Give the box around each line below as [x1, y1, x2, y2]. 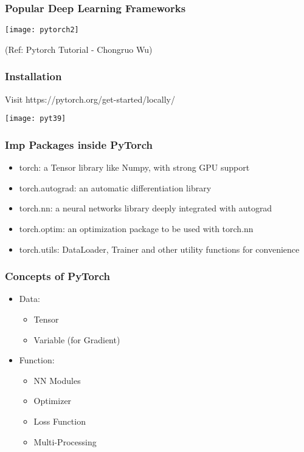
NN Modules [33, 374, 81, 386]
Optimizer [33, 394, 72, 407]
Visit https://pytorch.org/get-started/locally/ [5, 92, 175, 105]
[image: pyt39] [5, 114, 66, 123]
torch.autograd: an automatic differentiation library [19, 181, 212, 194]
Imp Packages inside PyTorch [5, 137, 153, 152]
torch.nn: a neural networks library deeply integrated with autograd [19, 202, 272, 214]
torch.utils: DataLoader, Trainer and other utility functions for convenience [19, 242, 300, 255]
